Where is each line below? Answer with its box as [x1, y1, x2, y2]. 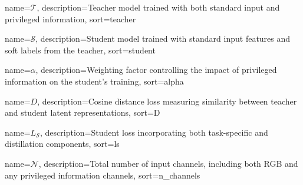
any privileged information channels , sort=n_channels [5, 169, 200, 181]
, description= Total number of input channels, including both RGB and [38, 157, 298, 169]
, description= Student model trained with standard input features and [35, 32, 291, 45]
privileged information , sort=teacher [5, 12, 136, 25]
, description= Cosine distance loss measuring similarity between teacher [37, 95, 297, 107]
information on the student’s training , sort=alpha [5, 75, 184, 87]
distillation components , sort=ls [5, 137, 120, 150]
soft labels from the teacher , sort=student [5, 43, 156, 56]
